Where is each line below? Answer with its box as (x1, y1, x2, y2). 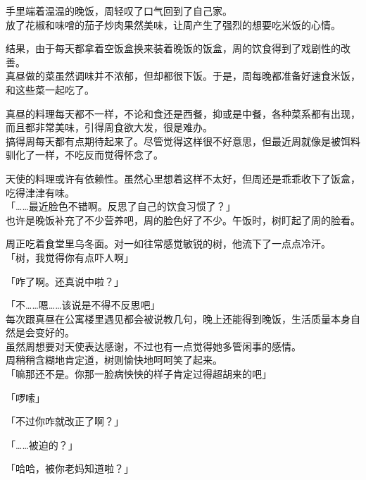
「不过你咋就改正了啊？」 (6, 414, 124, 429)
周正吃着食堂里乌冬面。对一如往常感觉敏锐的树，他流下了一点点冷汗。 (6, 236, 331, 251)
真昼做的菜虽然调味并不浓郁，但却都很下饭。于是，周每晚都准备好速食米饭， (6, 68, 360, 83)
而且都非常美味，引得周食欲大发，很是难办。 (6, 120, 213, 135)
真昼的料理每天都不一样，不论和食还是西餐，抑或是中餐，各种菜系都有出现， (6, 106, 360, 121)
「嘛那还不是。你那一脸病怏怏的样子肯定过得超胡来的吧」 (6, 367, 272, 381)
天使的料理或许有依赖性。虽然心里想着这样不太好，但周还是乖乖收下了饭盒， (6, 171, 360, 185)
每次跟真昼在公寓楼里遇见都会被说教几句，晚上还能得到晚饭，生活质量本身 (6, 311, 351, 326)
